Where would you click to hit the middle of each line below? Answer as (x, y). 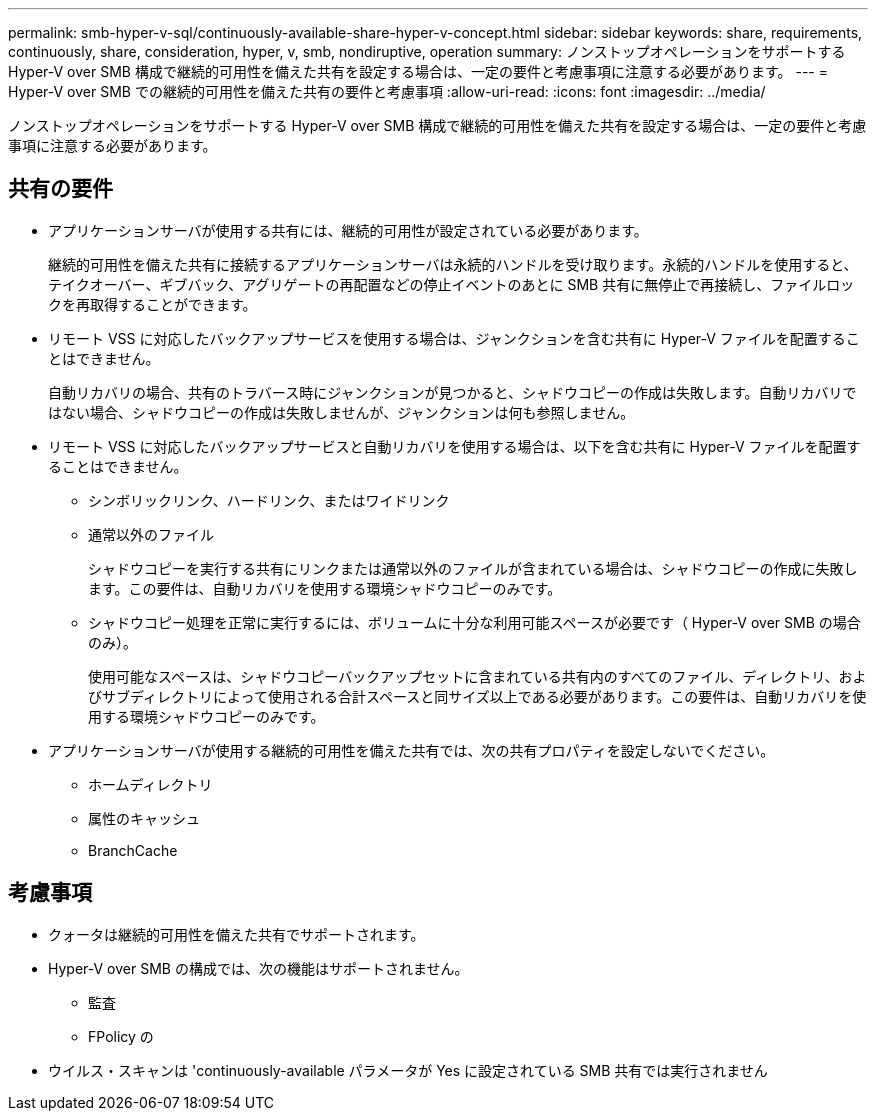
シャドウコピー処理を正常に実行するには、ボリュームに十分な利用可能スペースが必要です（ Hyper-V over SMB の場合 (474, 622)
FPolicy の (121, 1036)
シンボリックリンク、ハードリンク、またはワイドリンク (269, 500)
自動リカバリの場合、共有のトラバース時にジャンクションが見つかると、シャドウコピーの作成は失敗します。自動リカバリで (452, 392)
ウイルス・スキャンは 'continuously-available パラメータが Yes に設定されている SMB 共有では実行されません (408, 1070)
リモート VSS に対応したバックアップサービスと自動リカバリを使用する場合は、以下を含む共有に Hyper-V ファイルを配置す (454, 446)
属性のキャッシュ (144, 818)
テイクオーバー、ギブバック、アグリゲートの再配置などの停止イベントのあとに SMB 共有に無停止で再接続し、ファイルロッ (451, 284)
